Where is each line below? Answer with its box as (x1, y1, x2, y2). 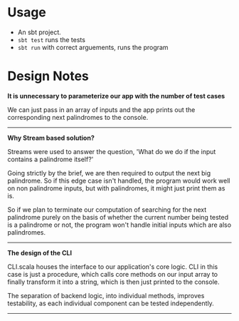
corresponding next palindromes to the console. (7, 113, 149, 121)
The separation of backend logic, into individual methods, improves (7, 291, 205, 300)
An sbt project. (17, 28, 62, 36)
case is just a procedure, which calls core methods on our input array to (7, 270, 218, 278)
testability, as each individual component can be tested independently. (7, 299, 215, 307)
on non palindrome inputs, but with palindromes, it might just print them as (7, 183, 225, 193)
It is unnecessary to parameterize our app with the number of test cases (7, 91, 225, 100)
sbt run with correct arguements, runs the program (17, 43, 169, 51)
